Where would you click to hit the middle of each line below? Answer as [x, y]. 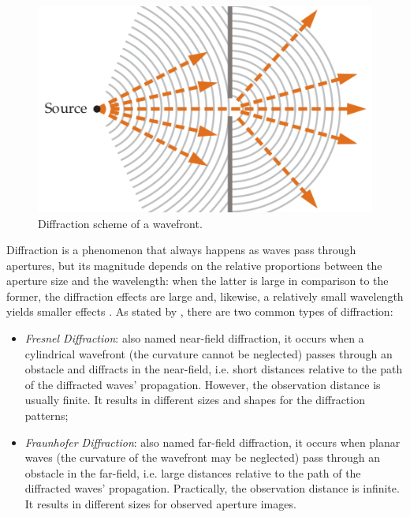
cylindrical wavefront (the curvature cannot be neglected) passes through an [209, 353]
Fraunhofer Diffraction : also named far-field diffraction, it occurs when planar [212, 442]
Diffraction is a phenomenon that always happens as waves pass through [181, 250]
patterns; [47, 416]
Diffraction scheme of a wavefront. [120, 223]
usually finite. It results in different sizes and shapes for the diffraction [195, 400]
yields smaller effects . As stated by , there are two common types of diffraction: [200, 311]
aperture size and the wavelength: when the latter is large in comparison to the [198, 281]
